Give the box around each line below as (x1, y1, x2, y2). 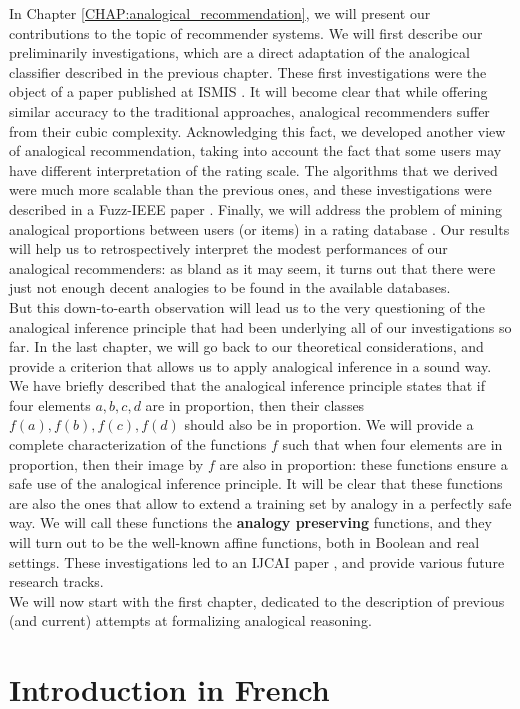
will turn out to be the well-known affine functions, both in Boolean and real (9, 532, 480, 553)
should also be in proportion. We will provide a (184, 414, 474, 435)
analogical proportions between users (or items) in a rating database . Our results (9, 218, 510, 239)
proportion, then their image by (9, 453, 204, 474)
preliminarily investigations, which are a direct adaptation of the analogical (9, 42, 470, 63)
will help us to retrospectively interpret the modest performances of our (9, 238, 448, 259)
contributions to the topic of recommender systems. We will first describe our (9, 22, 483, 43)
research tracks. (9, 571, 104, 592)
